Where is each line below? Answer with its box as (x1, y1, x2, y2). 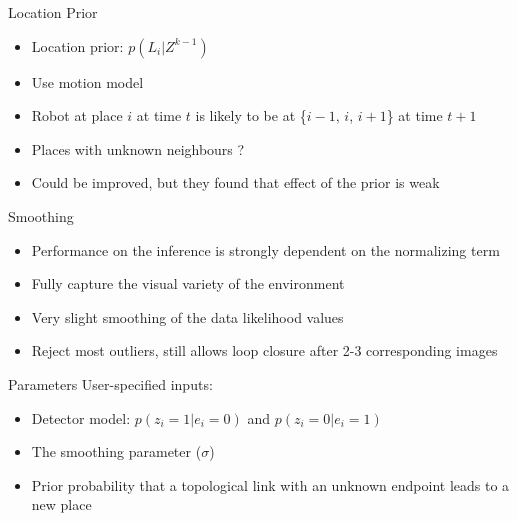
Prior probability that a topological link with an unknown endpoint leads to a (31, 474, 510, 495)
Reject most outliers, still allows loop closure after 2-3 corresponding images (31, 340, 498, 361)
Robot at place (31, 105, 123, 126)
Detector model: (31, 407, 131, 428)
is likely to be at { (195, 105, 307, 126)
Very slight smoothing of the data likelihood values (31, 306, 344, 327)
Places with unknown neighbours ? (31, 138, 245, 159)
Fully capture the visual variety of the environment (31, 273, 345, 294)
